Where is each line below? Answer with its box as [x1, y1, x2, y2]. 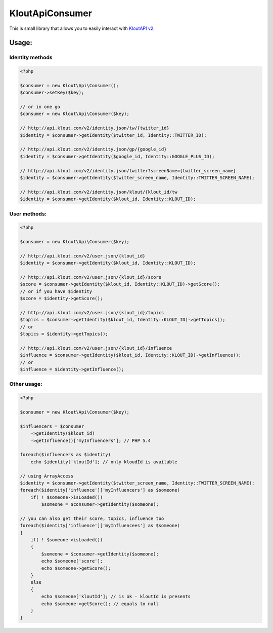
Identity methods [9, 54, 53, 61]
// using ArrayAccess [20, 473, 74, 479]
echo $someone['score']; [41, 558, 103, 564]
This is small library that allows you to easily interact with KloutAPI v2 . [9, 25, 155, 31]
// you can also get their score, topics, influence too [20, 515, 164, 522]
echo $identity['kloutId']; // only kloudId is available [30, 459, 177, 465]
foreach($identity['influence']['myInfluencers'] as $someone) [20, 487, 180, 493]
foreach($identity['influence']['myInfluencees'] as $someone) [20, 523, 180, 529]
